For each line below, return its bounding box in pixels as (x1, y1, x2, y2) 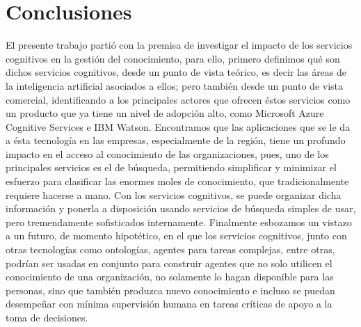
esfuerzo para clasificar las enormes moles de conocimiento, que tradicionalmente (6, 174, 349, 189)
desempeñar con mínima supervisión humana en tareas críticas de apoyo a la (6, 296, 332, 311)
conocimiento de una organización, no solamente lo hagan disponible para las (6, 269, 334, 284)
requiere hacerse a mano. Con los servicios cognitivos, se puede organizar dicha (6, 187, 342, 202)
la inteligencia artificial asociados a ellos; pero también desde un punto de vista (6, 78, 344, 93)
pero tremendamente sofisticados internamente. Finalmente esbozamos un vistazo (6, 214, 352, 229)
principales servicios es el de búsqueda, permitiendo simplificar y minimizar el (6, 160, 337, 175)
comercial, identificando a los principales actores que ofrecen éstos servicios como (6, 92, 351, 106)
